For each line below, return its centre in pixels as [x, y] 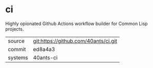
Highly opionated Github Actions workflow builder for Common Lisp [76, 24]
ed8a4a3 [44, 49]
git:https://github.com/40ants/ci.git [75, 41]
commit [17, 49]
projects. [15, 29]
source [16, 41]
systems [18, 57]
